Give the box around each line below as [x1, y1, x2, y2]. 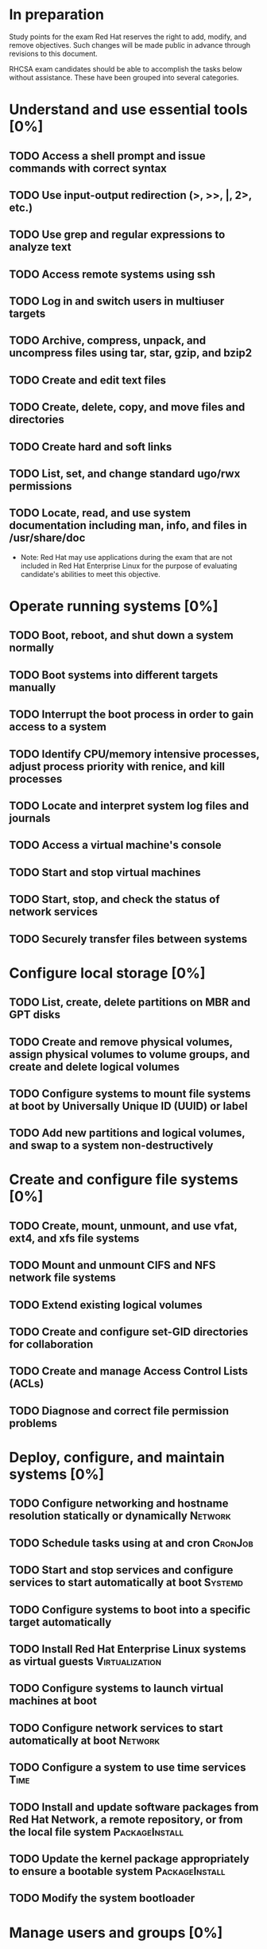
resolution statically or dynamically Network [9, 1509, 231, 1523]
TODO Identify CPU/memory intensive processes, [9, 747, 260, 761]
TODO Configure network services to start [9, 1721, 223, 1735]
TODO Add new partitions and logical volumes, [9, 1126, 246, 1140]
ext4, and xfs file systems [9, 1231, 140, 1245]
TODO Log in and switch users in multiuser [9, 294, 225, 308]
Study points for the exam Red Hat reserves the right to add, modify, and [9, 32, 247, 41]
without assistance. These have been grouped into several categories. [9, 72, 239, 82]
